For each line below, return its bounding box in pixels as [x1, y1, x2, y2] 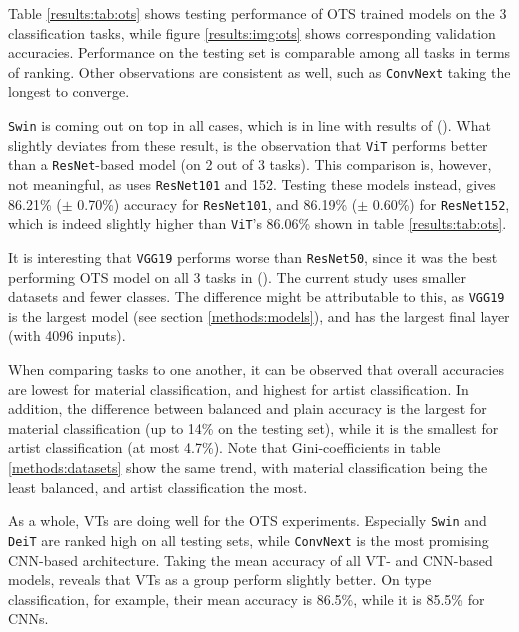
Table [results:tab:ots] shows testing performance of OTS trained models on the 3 [8, 3, 507, 23]
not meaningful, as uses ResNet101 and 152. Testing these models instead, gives [8, 174, 496, 194]
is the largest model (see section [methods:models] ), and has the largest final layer [8, 305, 510, 326]
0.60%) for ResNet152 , [372, 193, 510, 214]
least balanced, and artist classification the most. [8, 476, 308, 497]
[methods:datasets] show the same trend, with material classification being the [8, 457, 488, 478]
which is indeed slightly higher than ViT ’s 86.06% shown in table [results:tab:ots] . [8, 213, 507, 234]
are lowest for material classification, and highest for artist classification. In [8, 378, 469, 399]
